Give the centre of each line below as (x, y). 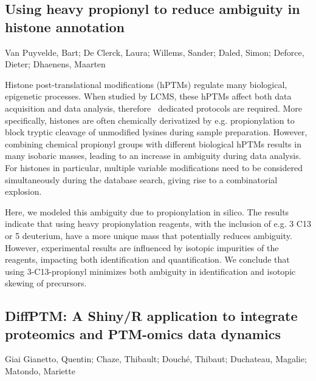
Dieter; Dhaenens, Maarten (55, 64)
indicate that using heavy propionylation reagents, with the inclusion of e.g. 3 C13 (158, 224)
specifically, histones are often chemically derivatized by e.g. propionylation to (150, 120)
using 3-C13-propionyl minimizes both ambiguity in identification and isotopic (150, 271)
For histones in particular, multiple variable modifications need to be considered (154, 167)
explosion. (23, 191)
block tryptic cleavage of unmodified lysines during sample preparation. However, (156, 132)
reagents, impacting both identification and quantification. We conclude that (147, 259)
